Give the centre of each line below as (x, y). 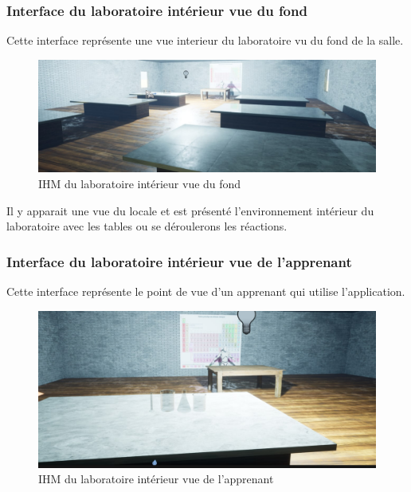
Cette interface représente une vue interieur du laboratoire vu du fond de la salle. (205, 40)
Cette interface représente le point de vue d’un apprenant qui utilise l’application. (206, 291)
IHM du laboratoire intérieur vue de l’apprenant (156, 479)
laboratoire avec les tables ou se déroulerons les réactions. (147, 226)
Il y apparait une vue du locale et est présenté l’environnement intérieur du (190, 210)
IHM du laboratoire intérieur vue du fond (140, 184)
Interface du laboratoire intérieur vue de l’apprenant (179, 261)
